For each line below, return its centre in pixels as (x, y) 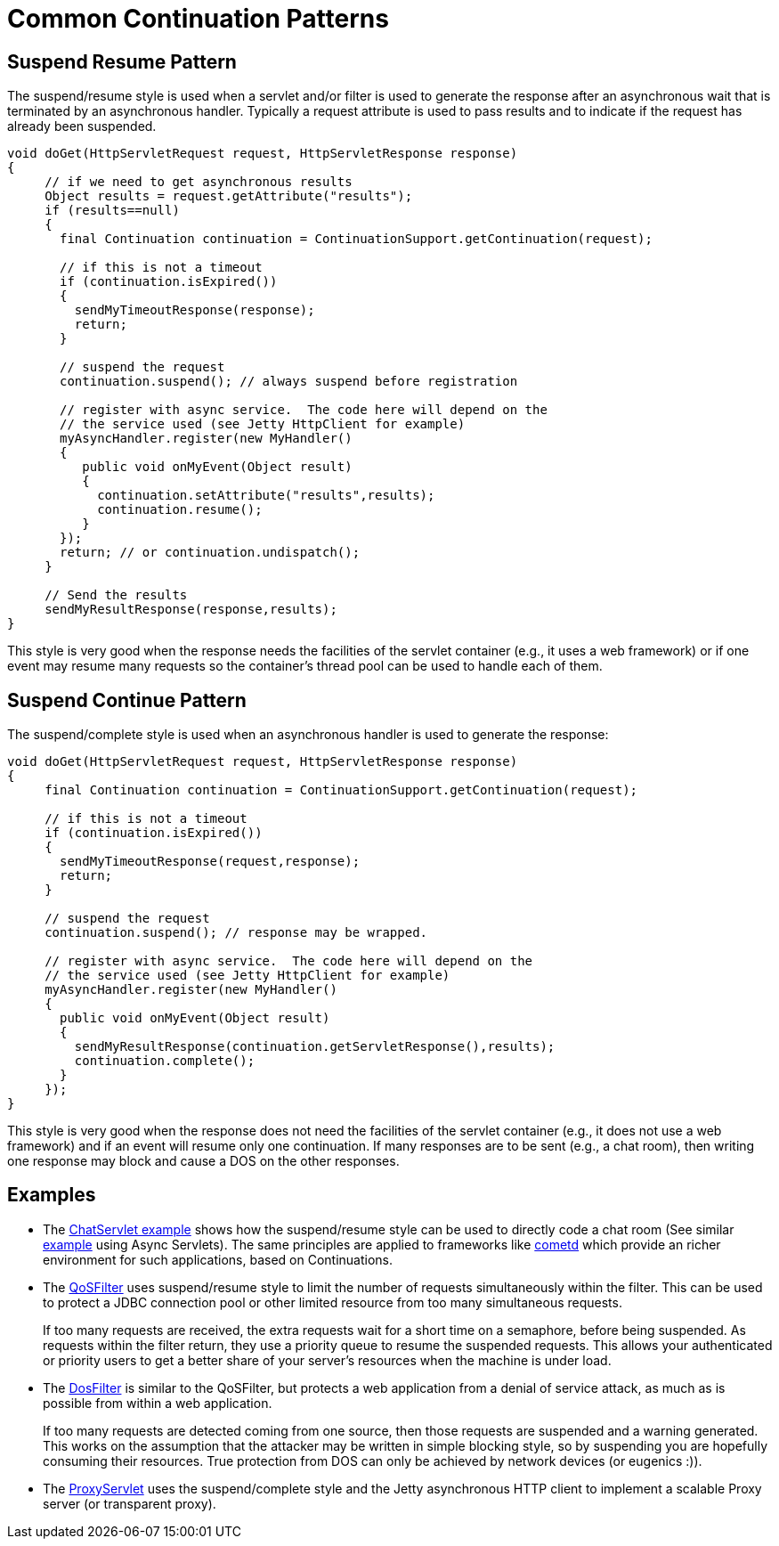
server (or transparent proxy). (130, 1503)
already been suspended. (82, 126)
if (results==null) (112, 211)
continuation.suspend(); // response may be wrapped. (236, 933)
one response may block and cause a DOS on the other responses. (203, 1161)
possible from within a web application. (158, 1403)
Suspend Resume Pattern (122, 61)
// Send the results (116, 595)
